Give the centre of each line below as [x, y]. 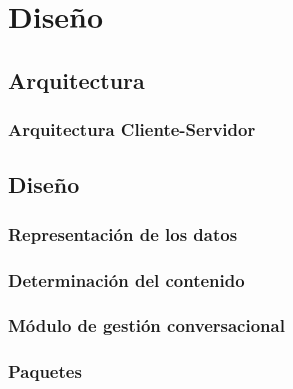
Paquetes [45, 371]
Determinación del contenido [126, 279]
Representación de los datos [123, 233]
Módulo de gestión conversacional [146, 325]
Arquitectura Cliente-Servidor [132, 129]
